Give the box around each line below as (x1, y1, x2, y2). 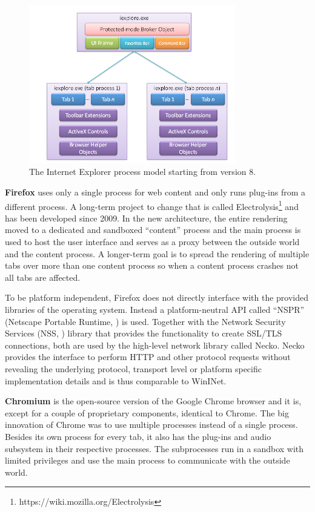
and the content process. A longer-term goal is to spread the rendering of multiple (5, 247, 310, 260)
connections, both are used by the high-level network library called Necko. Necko (5, 338, 305, 351)
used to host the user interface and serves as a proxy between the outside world (5, 235, 300, 248)
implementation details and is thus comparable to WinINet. (5, 374, 227, 387)
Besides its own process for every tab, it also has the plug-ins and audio (5, 430, 271, 442)
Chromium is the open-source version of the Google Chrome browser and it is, (5, 395, 302, 407)
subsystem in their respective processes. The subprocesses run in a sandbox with (5, 442, 304, 455)
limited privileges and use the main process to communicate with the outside (5, 454, 290, 467)
